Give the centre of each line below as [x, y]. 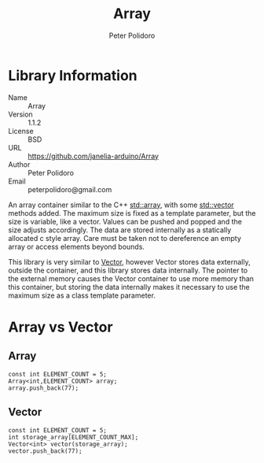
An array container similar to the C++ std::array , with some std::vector [121, 205]
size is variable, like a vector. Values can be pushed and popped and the [125, 221]
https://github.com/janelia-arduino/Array [93, 156]
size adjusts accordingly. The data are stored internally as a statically [120, 230]
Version [20, 114]
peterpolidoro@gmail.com [70, 189]
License [21, 131]
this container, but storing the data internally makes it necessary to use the [129, 287]
